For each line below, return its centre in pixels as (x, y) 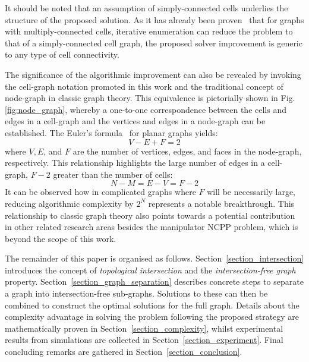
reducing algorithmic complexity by (69, 203)
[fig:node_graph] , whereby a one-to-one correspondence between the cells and (146, 109)
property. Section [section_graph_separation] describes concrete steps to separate (154, 281)
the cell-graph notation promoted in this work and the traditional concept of (144, 86)
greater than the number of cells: (113, 174)
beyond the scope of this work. (61, 238)
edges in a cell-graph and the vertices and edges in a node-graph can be (135, 121)
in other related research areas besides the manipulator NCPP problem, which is (152, 227)
